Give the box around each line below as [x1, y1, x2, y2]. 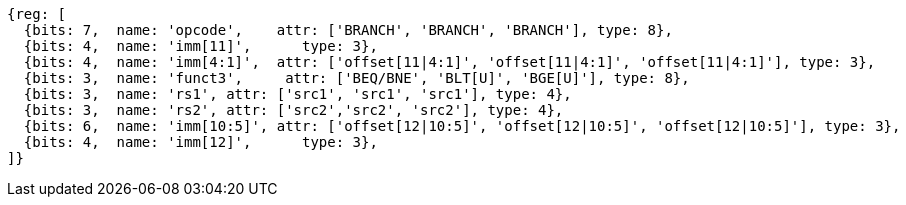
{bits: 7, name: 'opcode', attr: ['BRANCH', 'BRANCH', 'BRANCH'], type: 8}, [23, 22, 673, 38]
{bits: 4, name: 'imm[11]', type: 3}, [23, 38, 378, 54]
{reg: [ [7, 6, 67, 22]
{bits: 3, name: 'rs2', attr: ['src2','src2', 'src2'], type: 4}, [23, 102, 564, 118]
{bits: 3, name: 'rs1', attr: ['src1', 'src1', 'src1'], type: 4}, [23, 86, 572, 102]
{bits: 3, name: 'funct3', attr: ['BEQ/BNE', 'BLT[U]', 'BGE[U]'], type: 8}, [23, 70, 690, 86]
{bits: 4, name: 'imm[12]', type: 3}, [23, 134, 378, 150]
